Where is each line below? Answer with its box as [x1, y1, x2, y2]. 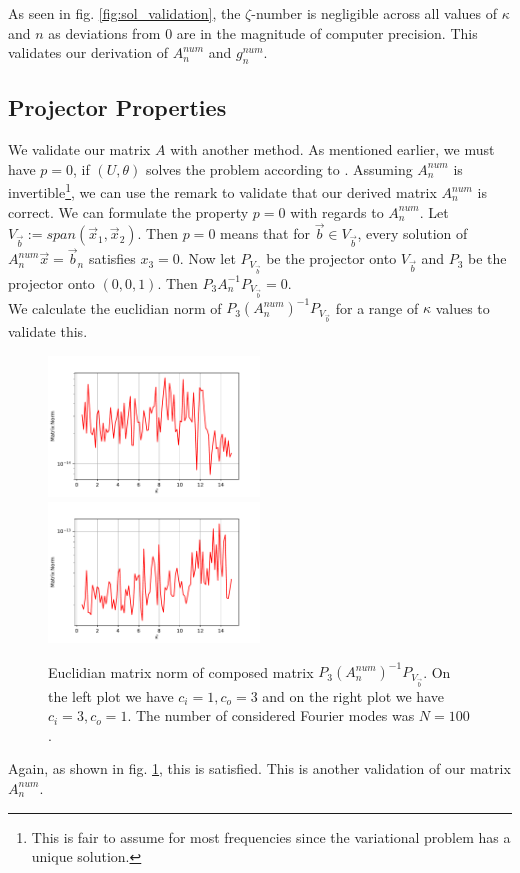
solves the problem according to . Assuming [145, 158, 413, 179]
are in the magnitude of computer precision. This [176, 22, 478, 43]
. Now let [179, 248, 236, 269]
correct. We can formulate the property [8, 201, 249, 222]
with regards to [290, 201, 384, 222]
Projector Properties [8, 92, 227, 123]
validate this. [8, 321, 88, 342]
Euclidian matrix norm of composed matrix [48, 661, 314, 682]
